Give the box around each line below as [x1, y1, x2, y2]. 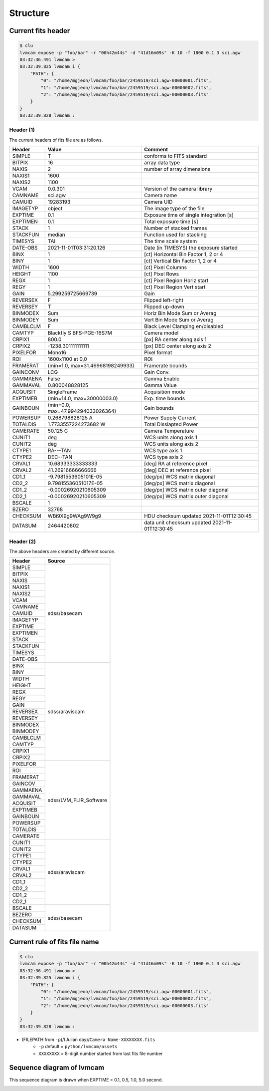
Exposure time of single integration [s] [143, 212, 234, 219]
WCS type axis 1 [143, 447, 182, 454]
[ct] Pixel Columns [143, 264, 187, 271]
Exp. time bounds [143, 395, 185, 402]
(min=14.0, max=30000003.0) [47, 395, 118, 402]
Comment [143, 146, 168, 153]
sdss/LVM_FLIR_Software [47, 797, 107, 804]
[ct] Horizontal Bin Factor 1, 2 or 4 [143, 251, 224, 258]
